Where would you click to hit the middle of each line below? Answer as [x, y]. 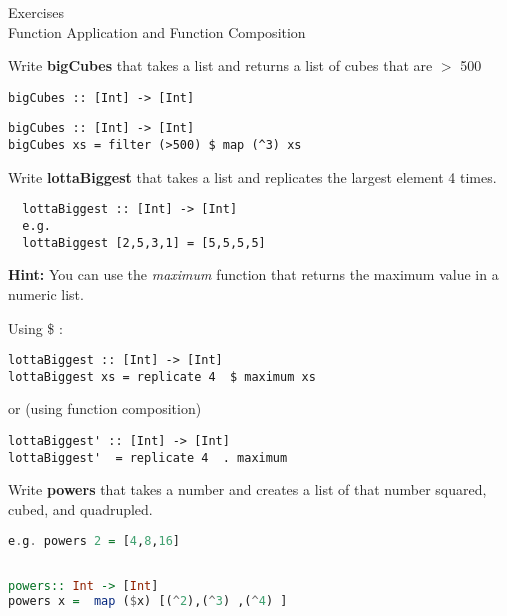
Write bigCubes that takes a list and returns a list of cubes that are [220, 65]
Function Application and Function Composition [157, 31]
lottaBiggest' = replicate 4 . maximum [148, 457]
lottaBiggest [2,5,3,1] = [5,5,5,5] [144, 242]
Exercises [36, 12]
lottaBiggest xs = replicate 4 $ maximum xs [162, 376]
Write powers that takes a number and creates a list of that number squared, [247, 489]
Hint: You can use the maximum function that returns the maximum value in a [253, 274]
